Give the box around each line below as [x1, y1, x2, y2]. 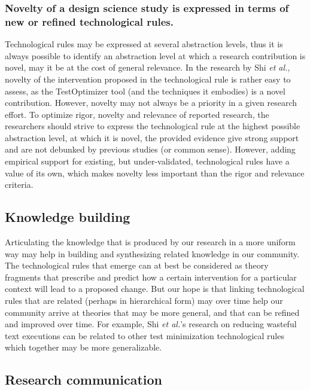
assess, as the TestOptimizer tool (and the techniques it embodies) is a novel [5, 84, 285, 97]
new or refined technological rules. [5, 14, 174, 29]
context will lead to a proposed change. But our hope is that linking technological [5, 282, 305, 295]
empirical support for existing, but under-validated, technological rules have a [5, 155, 290, 167]
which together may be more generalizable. [5, 341, 162, 354]
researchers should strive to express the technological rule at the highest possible [5, 120, 300, 132]
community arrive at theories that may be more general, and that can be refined [5, 306, 300, 318]
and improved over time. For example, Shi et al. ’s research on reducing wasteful [5, 318, 297, 330]
